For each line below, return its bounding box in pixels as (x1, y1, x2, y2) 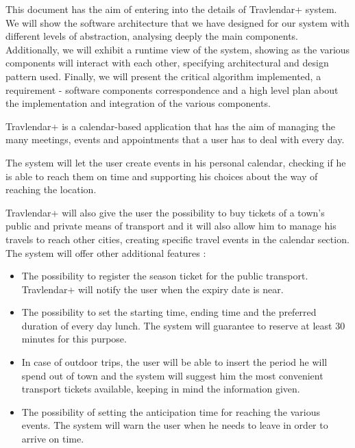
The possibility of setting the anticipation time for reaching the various (21, 404, 321, 419)
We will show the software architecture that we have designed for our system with (5, 15, 350, 29)
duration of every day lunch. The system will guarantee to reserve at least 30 (21, 318, 345, 332)
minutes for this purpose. (21, 332, 127, 346)
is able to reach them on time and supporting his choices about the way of (5, 169, 318, 183)
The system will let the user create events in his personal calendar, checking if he (5, 155, 346, 169)
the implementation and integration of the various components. (5, 96, 271, 110)
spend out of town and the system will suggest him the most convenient (21, 368, 323, 382)
